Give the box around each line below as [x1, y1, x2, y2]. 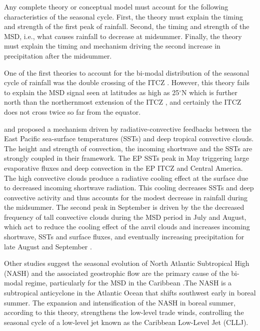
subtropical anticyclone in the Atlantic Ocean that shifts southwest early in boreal [4, 287, 256, 298]
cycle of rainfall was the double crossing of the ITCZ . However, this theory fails [4, 77, 249, 88]
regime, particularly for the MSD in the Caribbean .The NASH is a [25, 277, 232, 288]
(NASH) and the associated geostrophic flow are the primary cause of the [4, 267, 229, 278]
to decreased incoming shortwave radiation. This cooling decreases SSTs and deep [4, 182, 254, 193]
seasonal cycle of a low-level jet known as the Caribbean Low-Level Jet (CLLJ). [4, 316, 248, 327]
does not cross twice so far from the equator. [4, 106, 141, 117]
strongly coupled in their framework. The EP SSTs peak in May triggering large [4, 153, 249, 163]
